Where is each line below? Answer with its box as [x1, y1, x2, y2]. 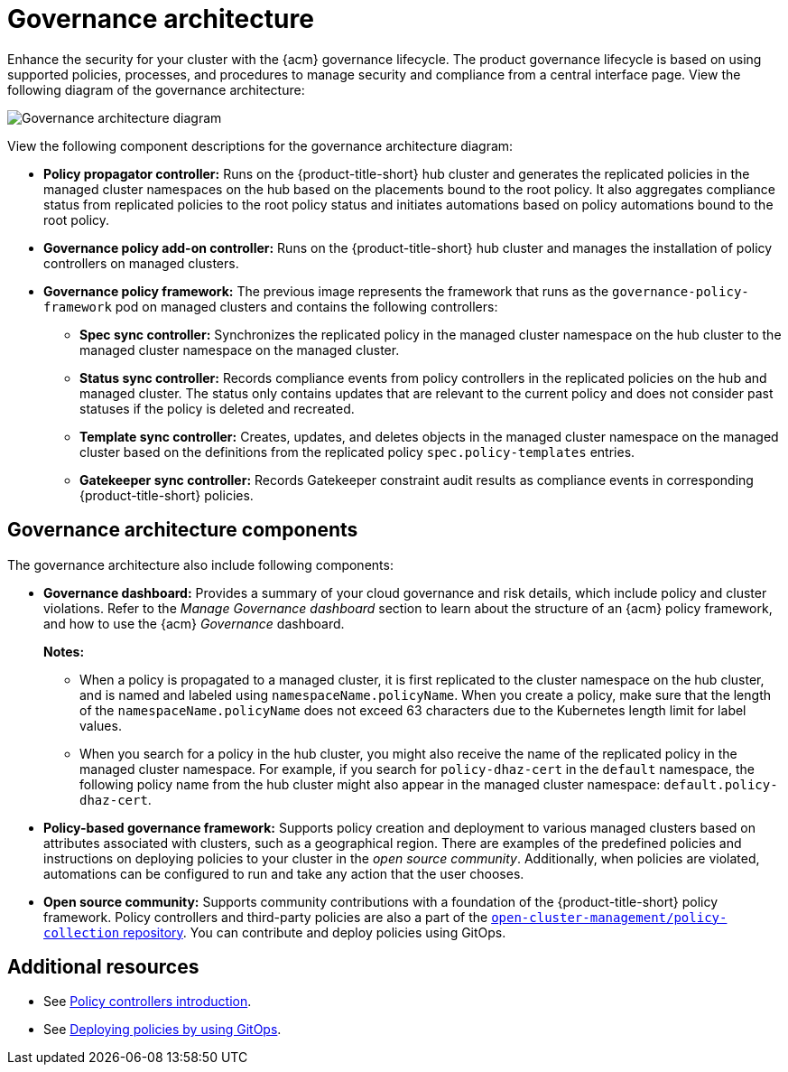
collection [43, 925, 120, 940]
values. [79, 717, 122, 733]
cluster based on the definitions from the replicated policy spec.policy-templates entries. [79, 443, 635, 460]
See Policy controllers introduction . [43, 993, 252, 1010]
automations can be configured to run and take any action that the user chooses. [43, 865, 524, 881]
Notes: [43, 643, 85, 659]
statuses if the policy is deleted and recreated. [79, 400, 355, 416]
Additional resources [7, 955, 199, 979]
